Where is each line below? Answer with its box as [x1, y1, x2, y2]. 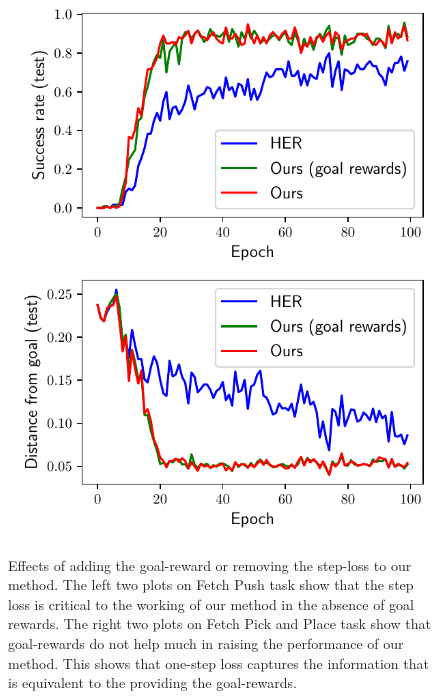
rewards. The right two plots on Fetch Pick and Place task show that [8, 613, 431, 634]
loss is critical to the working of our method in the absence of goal [8, 593, 415, 614]
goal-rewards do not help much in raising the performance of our [8, 632, 404, 653]
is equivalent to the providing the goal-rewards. [8, 672, 297, 693]
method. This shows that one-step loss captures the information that [8, 652, 429, 673]
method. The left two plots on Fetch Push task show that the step [8, 574, 414, 595]
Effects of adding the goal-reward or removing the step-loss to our [8, 554, 412, 575]
